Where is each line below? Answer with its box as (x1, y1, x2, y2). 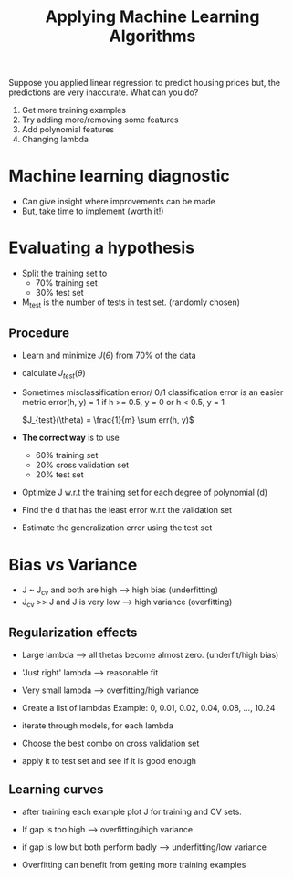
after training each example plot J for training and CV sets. (21, 806, 243, 817)
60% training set (35, 450, 99, 461)
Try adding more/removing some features (21, 114, 179, 125)
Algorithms (109, 26, 196, 47)
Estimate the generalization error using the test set (21, 522, 213, 533)
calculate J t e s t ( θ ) (21, 367, 86, 381)
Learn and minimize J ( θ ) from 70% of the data (21, 350, 197, 361)
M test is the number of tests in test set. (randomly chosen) (21, 297, 241, 309)
